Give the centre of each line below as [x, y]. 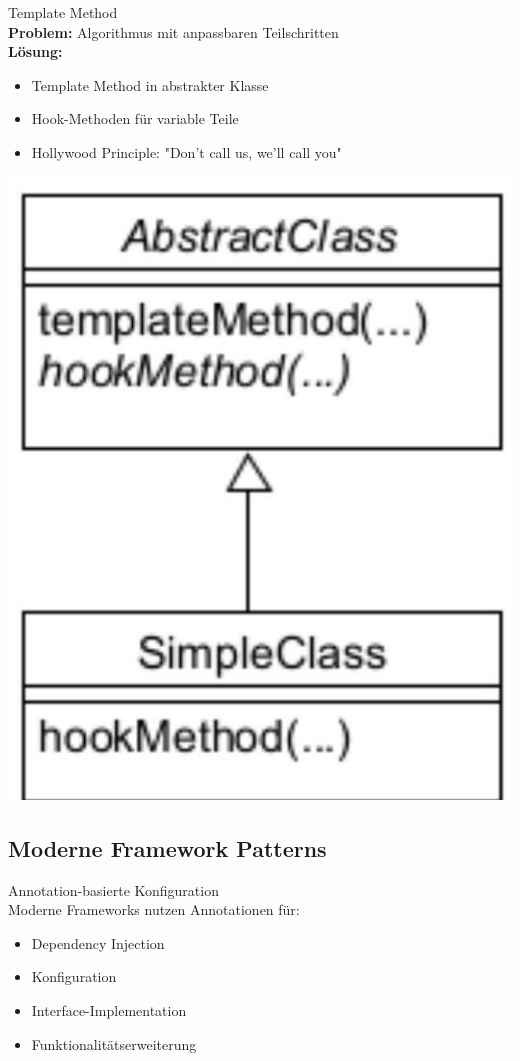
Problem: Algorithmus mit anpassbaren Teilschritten [173, 31]
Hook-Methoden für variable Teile [135, 118]
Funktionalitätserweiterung [114, 1043]
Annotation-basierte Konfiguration [113, 889]
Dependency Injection [98, 942]
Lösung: [35, 51]
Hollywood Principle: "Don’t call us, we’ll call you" [186, 151]
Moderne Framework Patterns [167, 847]
